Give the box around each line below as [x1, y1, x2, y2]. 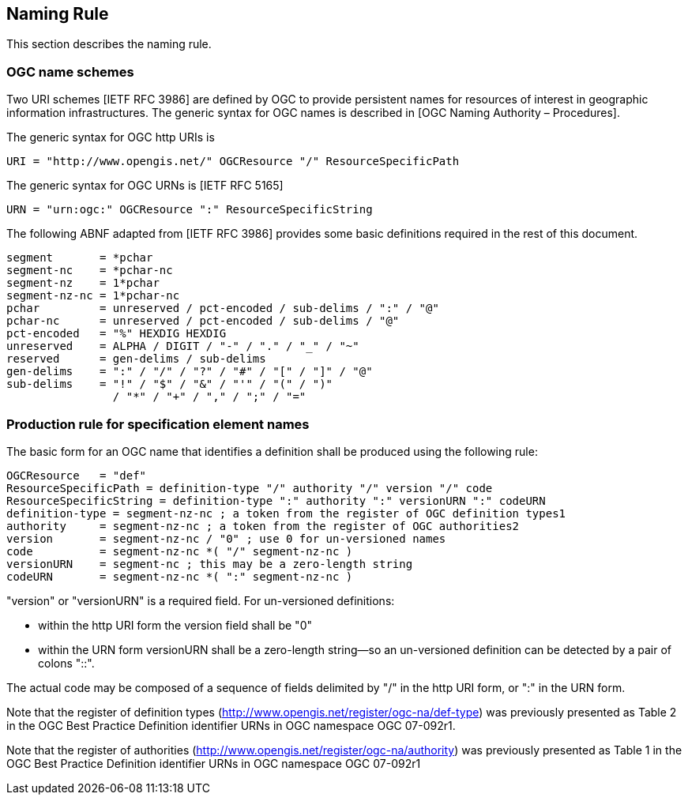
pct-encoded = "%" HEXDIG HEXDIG [6, 327, 227, 340]
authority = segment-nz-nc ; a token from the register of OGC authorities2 [6, 519, 520, 532]
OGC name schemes [6, 63, 134, 80]
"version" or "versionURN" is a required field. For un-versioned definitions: [6, 593, 395, 607]
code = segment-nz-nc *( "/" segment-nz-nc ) [6, 544, 353, 558]
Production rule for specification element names [6, 416, 310, 432]
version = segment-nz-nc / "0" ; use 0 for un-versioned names [6, 532, 446, 545]
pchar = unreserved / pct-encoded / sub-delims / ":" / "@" [6, 302, 439, 315]
